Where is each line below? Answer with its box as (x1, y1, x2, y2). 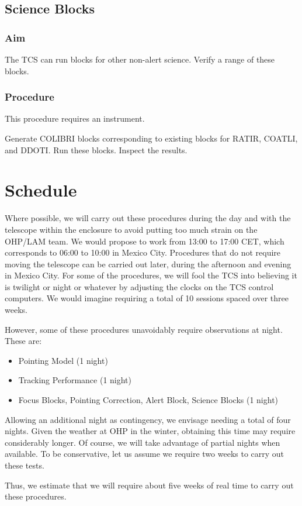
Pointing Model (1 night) (18, 354, 108, 366)
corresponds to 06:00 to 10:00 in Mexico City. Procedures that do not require (5, 246, 281, 259)
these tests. (5, 459, 44, 471)
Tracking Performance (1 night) (18, 374, 132, 386)
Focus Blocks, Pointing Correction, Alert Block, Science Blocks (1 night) (18, 394, 279, 406)
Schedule (5, 178, 77, 202)
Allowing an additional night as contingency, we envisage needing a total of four (5, 413, 291, 425)
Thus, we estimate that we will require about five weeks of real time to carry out (5, 479, 294, 491)
